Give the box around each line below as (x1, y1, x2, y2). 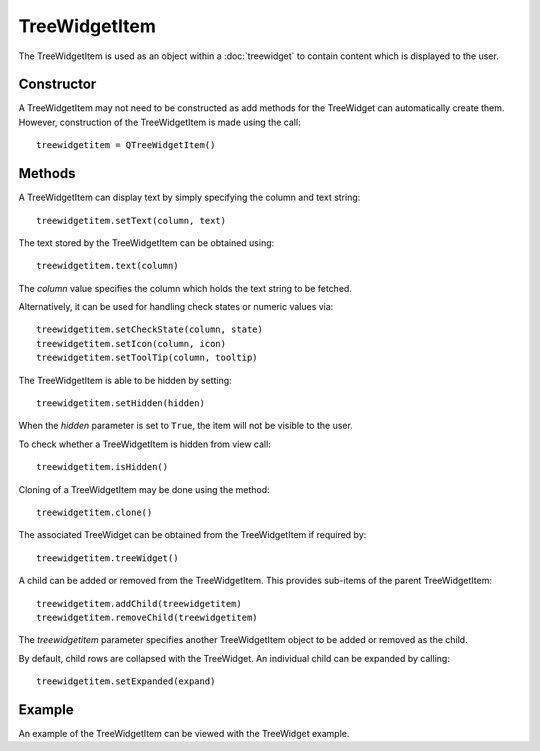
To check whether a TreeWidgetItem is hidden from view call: (18, 438, 272, 450)
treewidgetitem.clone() (36, 507, 153, 518)
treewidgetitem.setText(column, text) (36, 215, 227, 226)
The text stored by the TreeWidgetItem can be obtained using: (18, 236, 275, 249)
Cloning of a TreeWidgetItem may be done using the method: (18, 483, 270, 495)
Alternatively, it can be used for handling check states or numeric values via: (18, 301, 334, 313)
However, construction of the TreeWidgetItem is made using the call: (18, 116, 301, 128)
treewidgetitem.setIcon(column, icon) (36, 338, 227, 349)
